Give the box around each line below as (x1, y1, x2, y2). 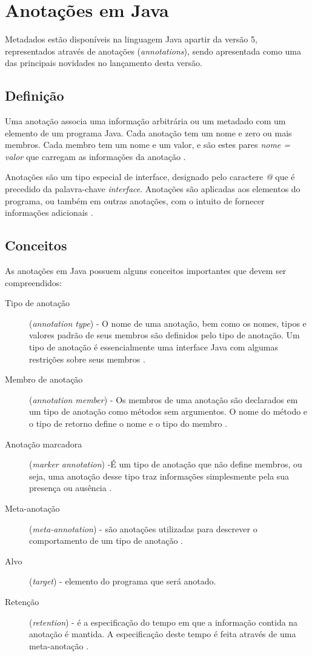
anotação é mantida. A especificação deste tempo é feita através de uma (29, 628, 296, 640)
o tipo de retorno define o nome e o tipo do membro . (29, 417, 228, 429)
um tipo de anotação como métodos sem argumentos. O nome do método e (29, 405, 308, 418)
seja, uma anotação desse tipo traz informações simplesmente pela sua (29, 469, 290, 482)
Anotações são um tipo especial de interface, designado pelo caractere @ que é (5, 170, 295, 183)
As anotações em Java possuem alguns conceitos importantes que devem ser (5, 264, 287, 277)
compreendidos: (5, 276, 62, 289)
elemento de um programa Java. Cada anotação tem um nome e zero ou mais (5, 126, 292, 139)
